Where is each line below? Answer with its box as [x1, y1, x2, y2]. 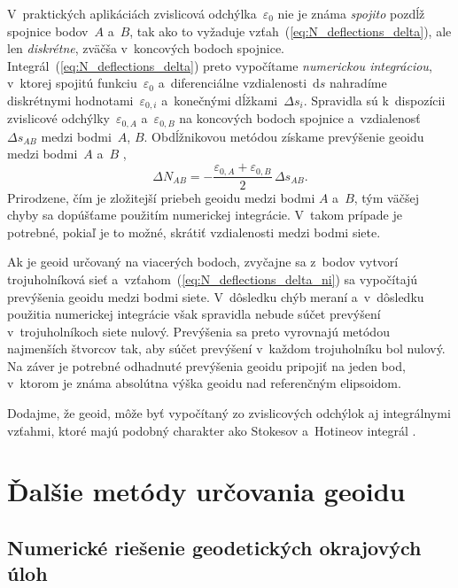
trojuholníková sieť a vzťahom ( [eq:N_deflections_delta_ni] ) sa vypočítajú [7, 269, 418, 288]
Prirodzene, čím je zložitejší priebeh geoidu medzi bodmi [7, 188, 315, 206]
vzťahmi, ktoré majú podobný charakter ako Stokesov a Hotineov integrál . [7, 421, 416, 439]
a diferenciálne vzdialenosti [158, 73, 307, 92]
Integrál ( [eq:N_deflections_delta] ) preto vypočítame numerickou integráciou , [7, 56, 432, 74]
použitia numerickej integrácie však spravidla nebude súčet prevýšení [7, 305, 381, 323]
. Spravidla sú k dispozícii [303, 90, 446, 109]
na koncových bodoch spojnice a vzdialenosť [179, 109, 421, 128]
